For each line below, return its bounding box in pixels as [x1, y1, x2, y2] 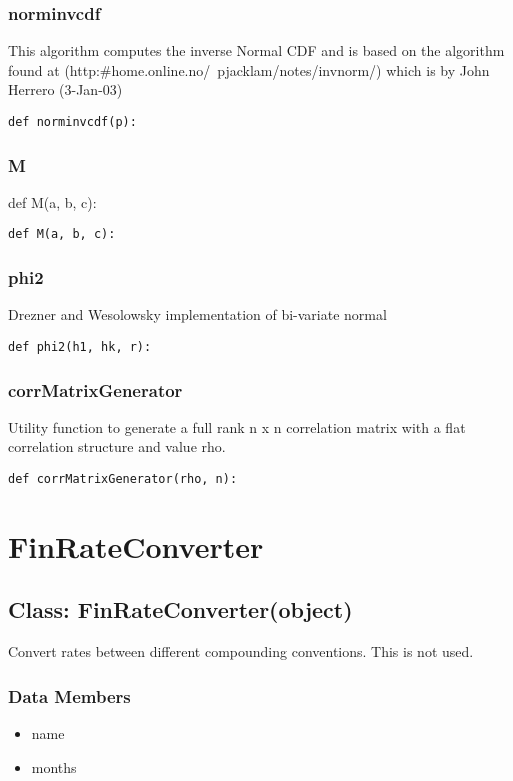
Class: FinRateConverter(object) [8, 594, 353, 625]
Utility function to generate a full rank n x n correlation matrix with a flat [8, 416, 466, 437]
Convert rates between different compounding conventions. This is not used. [8, 641, 474, 662]
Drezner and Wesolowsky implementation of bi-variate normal [8, 304, 387, 325]
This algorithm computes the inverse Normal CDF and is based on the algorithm [8, 40, 505, 61]
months [31, 756, 77, 777]
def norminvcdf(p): [8, 115, 137, 129]
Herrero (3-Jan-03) [8, 79, 123, 100]
